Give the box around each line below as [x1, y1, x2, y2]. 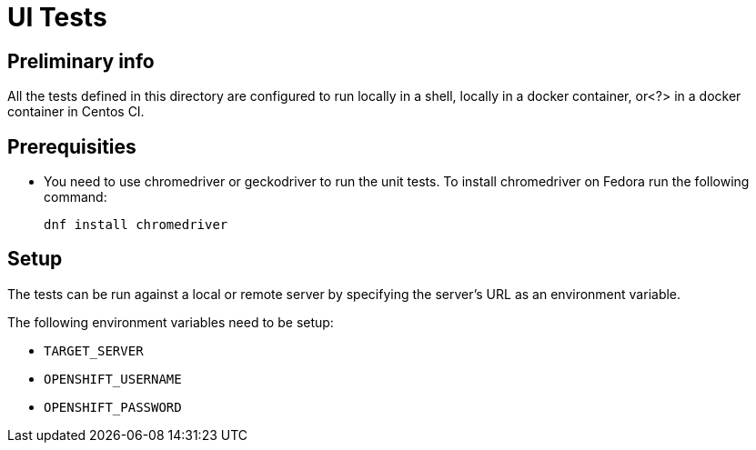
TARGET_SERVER [44, 343, 144, 358]
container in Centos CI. [7, 104, 145, 120]
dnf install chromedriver [44, 217, 228, 233]
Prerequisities [7, 135, 136, 158]
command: [44, 189, 107, 205]
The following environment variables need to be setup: [7, 314, 334, 330]
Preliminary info [7, 49, 155, 73]
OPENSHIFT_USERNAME [44, 371, 182, 386]
